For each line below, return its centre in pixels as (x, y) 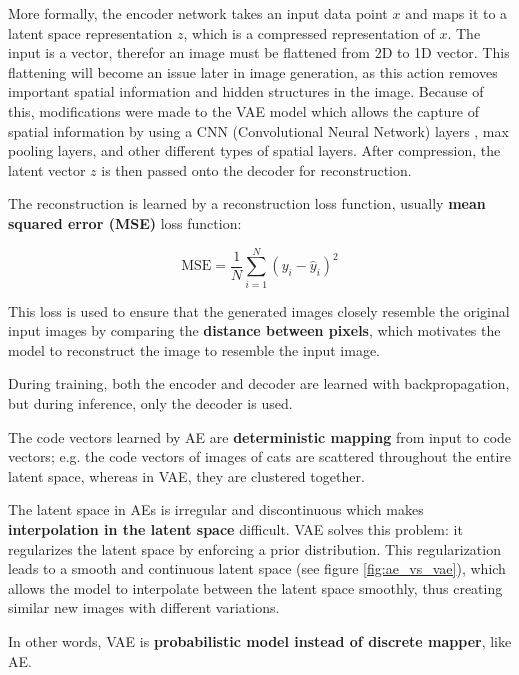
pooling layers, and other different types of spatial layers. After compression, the (254, 150)
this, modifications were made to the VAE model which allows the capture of (244, 110)
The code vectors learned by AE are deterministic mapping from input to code (260, 436)
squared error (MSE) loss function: (125, 222)
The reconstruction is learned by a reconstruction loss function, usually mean (247, 203)
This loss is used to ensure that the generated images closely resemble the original (259, 310)
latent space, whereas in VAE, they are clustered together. (186, 475)
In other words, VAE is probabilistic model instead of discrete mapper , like (260, 640)
